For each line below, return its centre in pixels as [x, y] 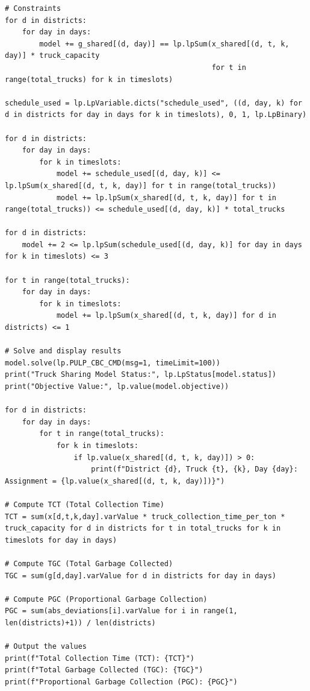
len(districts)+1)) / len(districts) [80, 623]
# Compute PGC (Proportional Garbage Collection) [106, 599]
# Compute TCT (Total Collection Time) [85, 504]
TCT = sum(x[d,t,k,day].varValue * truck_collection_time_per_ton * [145, 516]
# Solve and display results [63, 351]
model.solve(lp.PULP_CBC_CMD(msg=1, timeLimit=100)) [113, 363]
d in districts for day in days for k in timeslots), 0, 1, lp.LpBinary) [156, 115]
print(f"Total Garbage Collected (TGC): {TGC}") [104, 670]
